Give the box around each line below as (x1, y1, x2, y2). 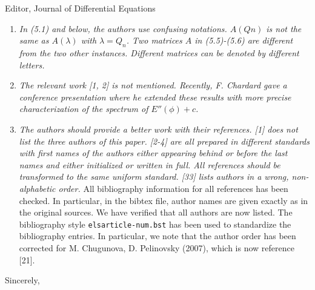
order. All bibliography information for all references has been (58, 182, 288, 194)
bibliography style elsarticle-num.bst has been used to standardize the (19, 217, 291, 230)
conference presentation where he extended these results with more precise (19, 90, 291, 103)
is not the (266, 22, 302, 35)
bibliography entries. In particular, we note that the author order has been (19, 229, 296, 242)
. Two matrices (126, 34, 182, 47)
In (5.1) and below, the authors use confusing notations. (19, 22, 227, 35)
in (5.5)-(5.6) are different (194, 34, 293, 47)
